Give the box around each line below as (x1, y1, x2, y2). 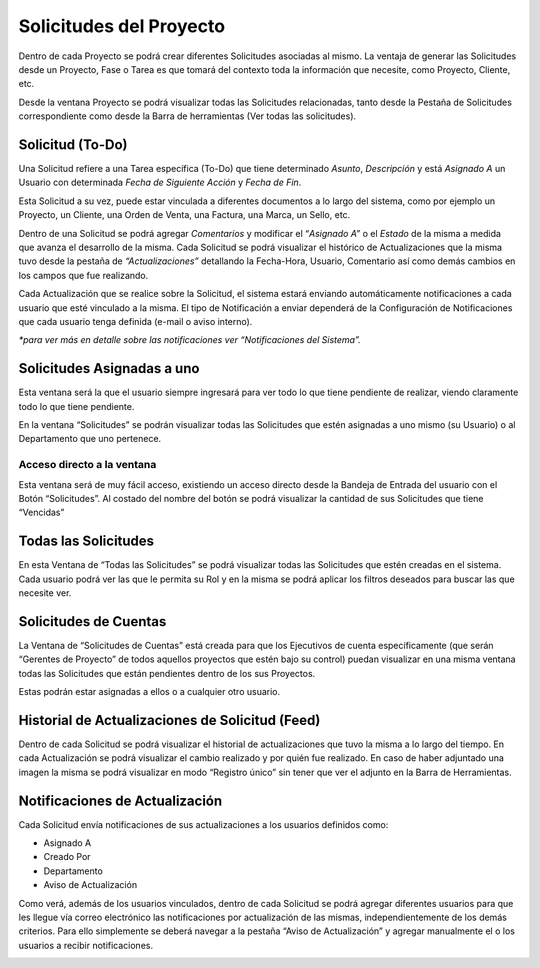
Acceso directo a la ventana (18, 458, 157, 472)
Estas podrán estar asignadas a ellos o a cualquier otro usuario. (18, 686, 281, 698)
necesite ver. (18, 587, 72, 599)
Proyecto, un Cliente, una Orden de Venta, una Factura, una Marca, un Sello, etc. (18, 209, 351, 221)
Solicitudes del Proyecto (18, 15, 225, 37)
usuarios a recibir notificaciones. (18, 939, 154, 951)
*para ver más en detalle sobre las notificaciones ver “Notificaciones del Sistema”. (18, 334, 361, 346)
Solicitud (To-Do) (18, 136, 128, 153)
